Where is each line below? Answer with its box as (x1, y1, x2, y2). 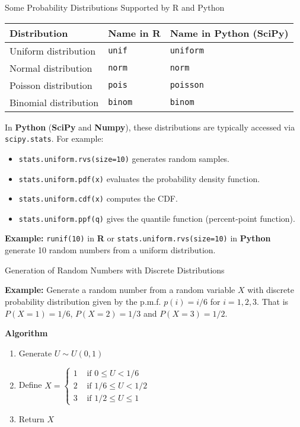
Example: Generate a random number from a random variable (5, 283, 235, 296)
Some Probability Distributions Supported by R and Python (5, 1, 225, 13)
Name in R (108, 26, 161, 40)
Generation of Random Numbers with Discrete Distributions (5, 263, 225, 276)
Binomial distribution (9, 95, 99, 109)
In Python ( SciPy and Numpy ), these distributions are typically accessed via (5, 120, 295, 133)
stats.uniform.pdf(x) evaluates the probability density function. (18, 172, 260, 184)
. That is (257, 295, 289, 307)
